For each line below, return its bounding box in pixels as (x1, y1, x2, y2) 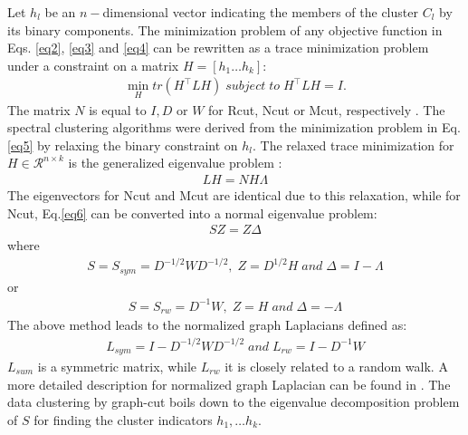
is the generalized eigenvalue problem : (68, 153, 282, 172)
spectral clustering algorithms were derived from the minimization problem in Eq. (7, 118, 461, 137)
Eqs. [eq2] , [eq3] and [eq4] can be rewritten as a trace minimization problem (7, 38, 429, 57)
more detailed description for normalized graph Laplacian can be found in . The (7, 374, 451, 393)
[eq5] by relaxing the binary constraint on (7, 135, 238, 154)
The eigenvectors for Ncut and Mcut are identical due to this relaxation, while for (7, 186, 461, 205)
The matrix (7, 100, 71, 119)
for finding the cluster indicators (33, 410, 213, 429)
